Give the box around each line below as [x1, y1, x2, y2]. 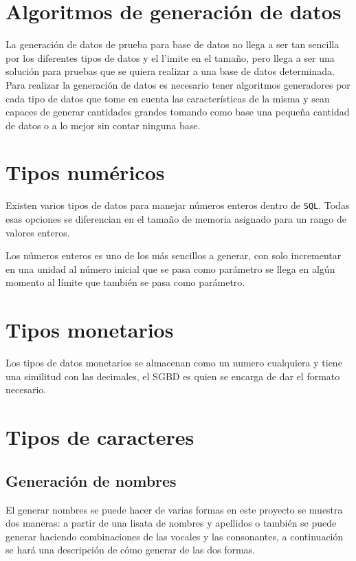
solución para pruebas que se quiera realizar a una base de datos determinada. [5, 64, 335, 78]
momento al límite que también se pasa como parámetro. [5, 275, 245, 289]
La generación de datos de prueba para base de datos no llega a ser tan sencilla [5, 37, 340, 52]
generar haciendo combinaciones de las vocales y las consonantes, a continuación [5, 529, 344, 543]
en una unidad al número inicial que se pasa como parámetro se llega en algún [5, 261, 335, 276]
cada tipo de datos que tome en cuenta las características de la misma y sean [5, 91, 330, 105]
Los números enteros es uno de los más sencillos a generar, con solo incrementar [5, 248, 342, 263]
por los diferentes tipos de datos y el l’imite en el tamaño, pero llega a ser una [5, 50, 335, 65]
